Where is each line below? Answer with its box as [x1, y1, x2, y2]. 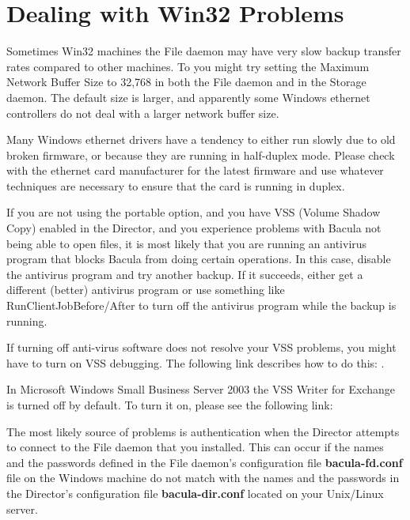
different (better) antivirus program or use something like [6, 281, 285, 298]
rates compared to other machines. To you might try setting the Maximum [6, 58, 370, 74]
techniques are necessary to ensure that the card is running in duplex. [6, 177, 345, 194]
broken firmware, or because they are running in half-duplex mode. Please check [6, 146, 395, 163]
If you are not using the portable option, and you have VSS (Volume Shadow [6, 204, 381, 220]
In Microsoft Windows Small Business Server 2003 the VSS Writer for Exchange [6, 381, 396, 398]
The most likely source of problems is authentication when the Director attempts [6, 423, 400, 439]
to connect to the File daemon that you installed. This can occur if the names [6, 439, 384, 455]
